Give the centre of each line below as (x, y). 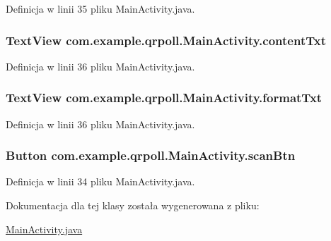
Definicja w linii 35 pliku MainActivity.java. (100, 8)
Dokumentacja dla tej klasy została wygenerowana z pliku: (133, 205)
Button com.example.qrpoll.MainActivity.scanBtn (151, 155)
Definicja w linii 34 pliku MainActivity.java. (100, 181)
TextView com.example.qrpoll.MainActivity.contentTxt (166, 40)
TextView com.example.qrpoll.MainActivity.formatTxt (164, 98)
